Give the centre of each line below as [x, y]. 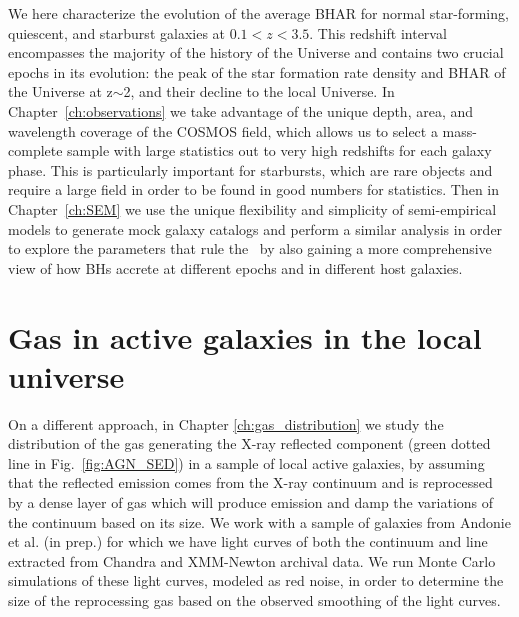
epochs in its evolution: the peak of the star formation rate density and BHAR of [257, 71]
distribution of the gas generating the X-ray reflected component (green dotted [249, 443]
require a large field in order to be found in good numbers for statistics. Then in [254, 189]
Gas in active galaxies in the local [245, 336]
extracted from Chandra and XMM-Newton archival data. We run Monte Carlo [252, 560]
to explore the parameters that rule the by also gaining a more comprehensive [250, 248]
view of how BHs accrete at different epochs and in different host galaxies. [235, 267]
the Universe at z [60, 91]
